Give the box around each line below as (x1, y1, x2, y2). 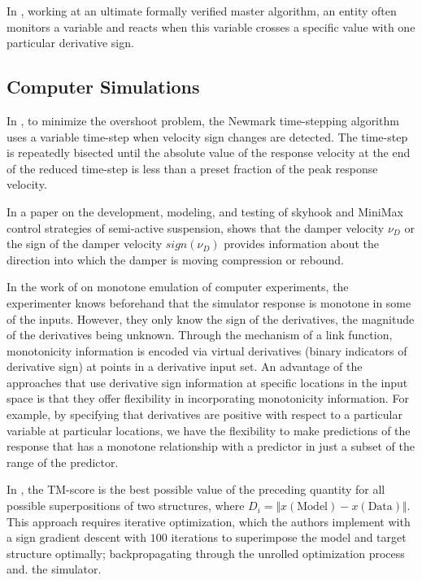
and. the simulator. (7, 560, 102, 578)
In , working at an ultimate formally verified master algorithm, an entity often (7, 2, 397, 19)
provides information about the (224, 235, 379, 252)
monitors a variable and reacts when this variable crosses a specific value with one (7, 18, 415, 35)
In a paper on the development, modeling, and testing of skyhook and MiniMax (7, 203, 403, 220)
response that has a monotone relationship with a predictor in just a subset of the (7, 438, 415, 455)
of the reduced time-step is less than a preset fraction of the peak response (7, 159, 378, 177)
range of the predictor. (7, 453, 119, 470)
